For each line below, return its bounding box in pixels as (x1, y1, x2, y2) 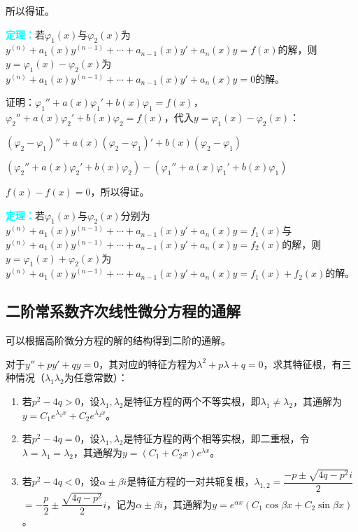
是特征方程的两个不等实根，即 (123, 393, 261, 408)
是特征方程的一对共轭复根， (127, 474, 255, 489)
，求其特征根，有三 (263, 356, 352, 371)
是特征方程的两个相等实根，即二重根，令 (123, 431, 310, 446)
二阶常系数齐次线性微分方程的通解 (6, 300, 241, 322)
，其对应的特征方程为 (99, 356, 197, 371)
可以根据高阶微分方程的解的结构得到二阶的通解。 (6, 333, 231, 348)
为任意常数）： (64, 370, 128, 385)
